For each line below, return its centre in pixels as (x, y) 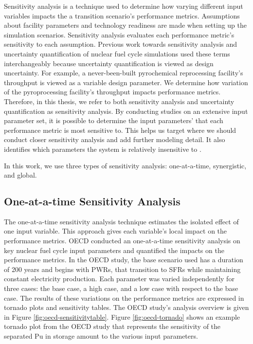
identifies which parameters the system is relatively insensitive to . (103, 149)
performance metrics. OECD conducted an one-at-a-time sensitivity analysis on (122, 241)
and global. (20, 175)
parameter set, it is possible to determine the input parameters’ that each (114, 120)
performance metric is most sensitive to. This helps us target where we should (120, 130)
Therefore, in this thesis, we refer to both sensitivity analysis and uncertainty (119, 101)
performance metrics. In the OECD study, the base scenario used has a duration (124, 260)
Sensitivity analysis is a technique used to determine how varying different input (124, 6)
